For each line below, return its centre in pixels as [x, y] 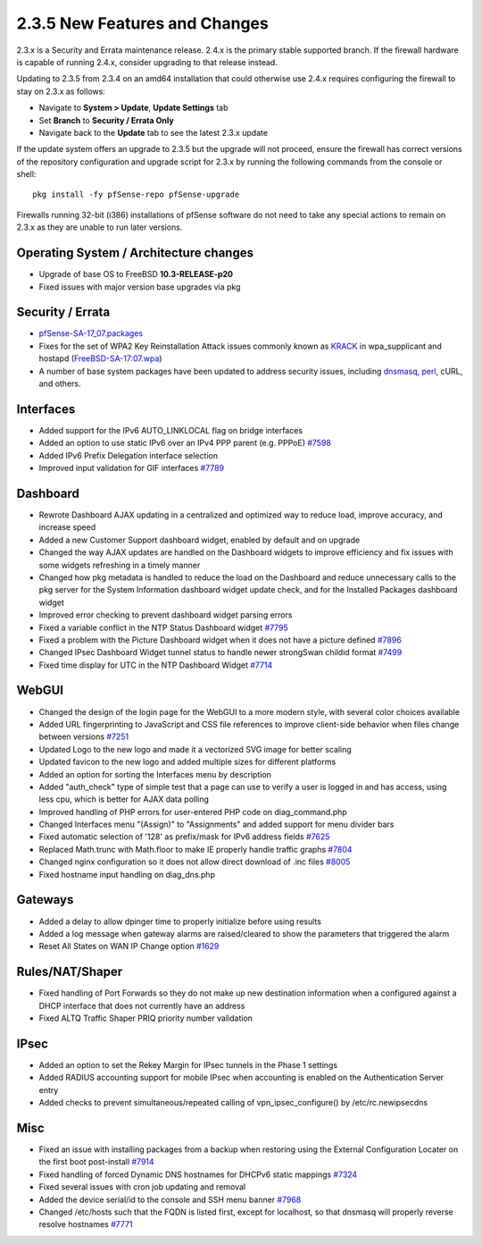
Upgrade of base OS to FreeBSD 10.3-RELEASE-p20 [136, 274]
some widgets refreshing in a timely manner [120, 565]
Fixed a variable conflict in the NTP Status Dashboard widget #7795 [164, 627]
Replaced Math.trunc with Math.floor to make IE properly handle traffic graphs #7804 [195, 849]
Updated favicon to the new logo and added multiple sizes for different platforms [187, 762]
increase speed [67, 527]
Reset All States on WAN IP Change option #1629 [129, 946]
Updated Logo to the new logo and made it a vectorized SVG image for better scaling [195, 749]
